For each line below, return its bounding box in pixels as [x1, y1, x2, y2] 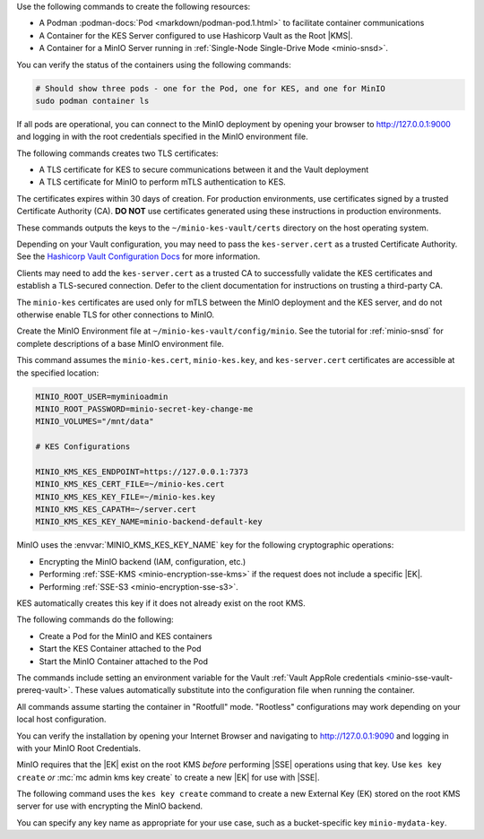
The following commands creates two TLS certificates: [16, 148, 219, 159]
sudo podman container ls [35, 95, 150, 106]
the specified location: [16, 368, 99, 378]
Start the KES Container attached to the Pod [39, 644, 202, 654]
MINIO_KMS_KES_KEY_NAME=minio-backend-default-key [35, 516, 264, 527]
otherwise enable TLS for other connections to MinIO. [16, 309, 215, 320]
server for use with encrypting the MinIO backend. [16, 800, 203, 811]
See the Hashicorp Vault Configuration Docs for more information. [16, 251, 261, 262]
